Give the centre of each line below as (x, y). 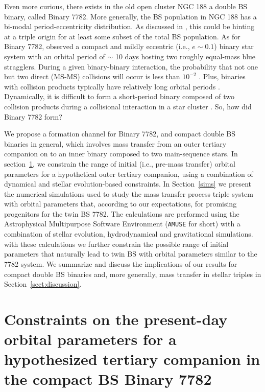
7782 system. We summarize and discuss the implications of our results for (121, 263)
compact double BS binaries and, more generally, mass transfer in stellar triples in (133, 274)
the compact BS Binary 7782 (108, 379)
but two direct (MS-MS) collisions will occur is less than (92, 76)
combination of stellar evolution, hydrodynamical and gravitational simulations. (129, 234)
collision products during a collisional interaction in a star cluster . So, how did (128, 106)
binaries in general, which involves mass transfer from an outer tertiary (115, 143)
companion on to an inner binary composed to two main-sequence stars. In (121, 154)
